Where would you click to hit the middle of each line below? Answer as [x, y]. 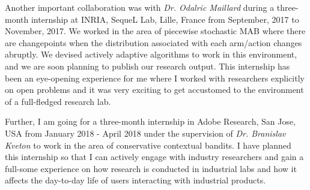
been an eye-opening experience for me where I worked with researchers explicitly [155, 78]
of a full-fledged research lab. [58, 101]
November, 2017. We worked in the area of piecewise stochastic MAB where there [155, 31]
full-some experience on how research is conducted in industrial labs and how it [151, 168]
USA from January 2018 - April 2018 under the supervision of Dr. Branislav [145, 133]
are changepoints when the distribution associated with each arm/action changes [153, 42]
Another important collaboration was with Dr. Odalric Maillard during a [140, 7]
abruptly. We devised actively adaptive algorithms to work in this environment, [151, 54]
